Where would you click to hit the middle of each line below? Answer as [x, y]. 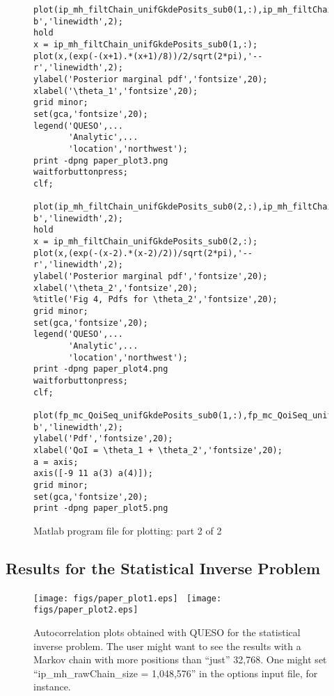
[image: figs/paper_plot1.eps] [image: [128, 598]
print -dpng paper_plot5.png [101, 508]
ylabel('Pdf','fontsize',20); [103, 439]
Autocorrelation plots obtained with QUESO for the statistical [167, 632]
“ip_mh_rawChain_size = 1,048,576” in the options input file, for [176, 673]
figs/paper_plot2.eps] [86, 610]
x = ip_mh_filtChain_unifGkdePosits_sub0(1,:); [146, 44]
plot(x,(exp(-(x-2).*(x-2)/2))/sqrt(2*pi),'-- [143, 253]
